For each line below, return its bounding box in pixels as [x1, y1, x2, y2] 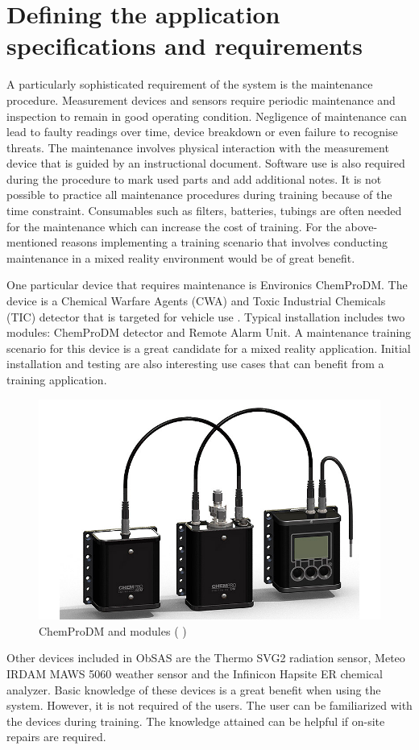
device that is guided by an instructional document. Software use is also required [6, 155, 405, 172]
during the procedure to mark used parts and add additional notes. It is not [6, 170, 382, 187]
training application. [6, 371, 107, 387]
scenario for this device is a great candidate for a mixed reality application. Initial [6, 339, 411, 356]
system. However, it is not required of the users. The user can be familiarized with [6, 697, 413, 714]
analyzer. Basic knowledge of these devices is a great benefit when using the [6, 681, 381, 698]
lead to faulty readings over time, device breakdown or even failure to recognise [6, 123, 398, 140]
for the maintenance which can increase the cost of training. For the [6, 218, 342, 234]
